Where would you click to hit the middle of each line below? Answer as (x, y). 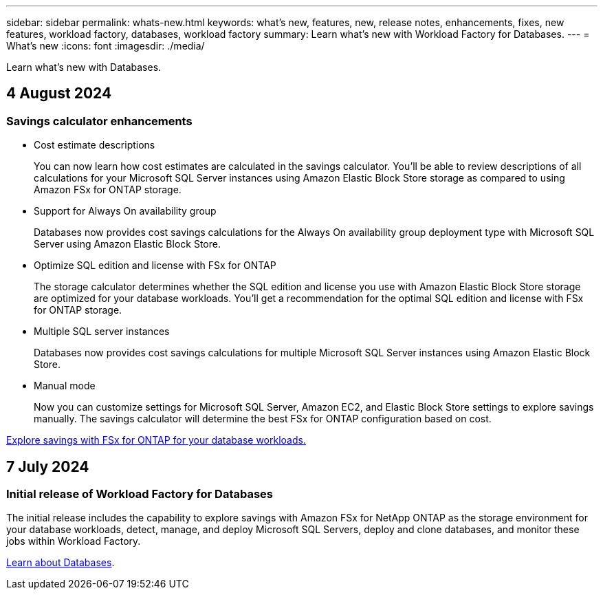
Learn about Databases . (61, 563)
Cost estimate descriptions (95, 145)
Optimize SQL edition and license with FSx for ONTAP (155, 266)
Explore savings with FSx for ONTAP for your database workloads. (156, 440)
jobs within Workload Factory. (74, 541)
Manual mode (65, 386)
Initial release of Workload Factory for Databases (140, 494)
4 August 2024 (59, 94)
